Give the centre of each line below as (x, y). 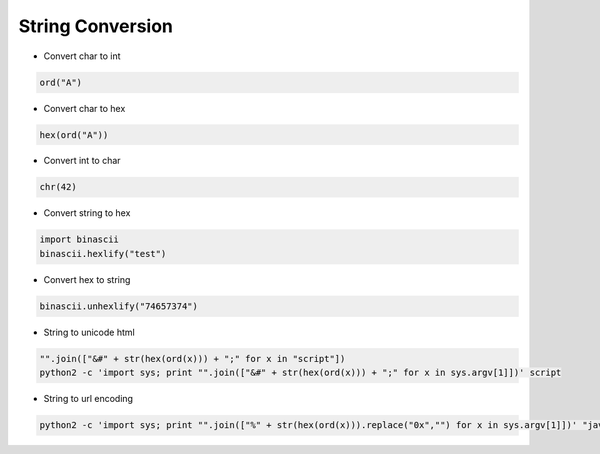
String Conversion (96, 26)
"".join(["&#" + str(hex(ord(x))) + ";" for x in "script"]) (192, 358)
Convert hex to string (87, 279)
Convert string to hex (87, 213)
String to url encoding (88, 399)
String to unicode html (89, 332)
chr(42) (58, 187)
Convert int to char (82, 161)
